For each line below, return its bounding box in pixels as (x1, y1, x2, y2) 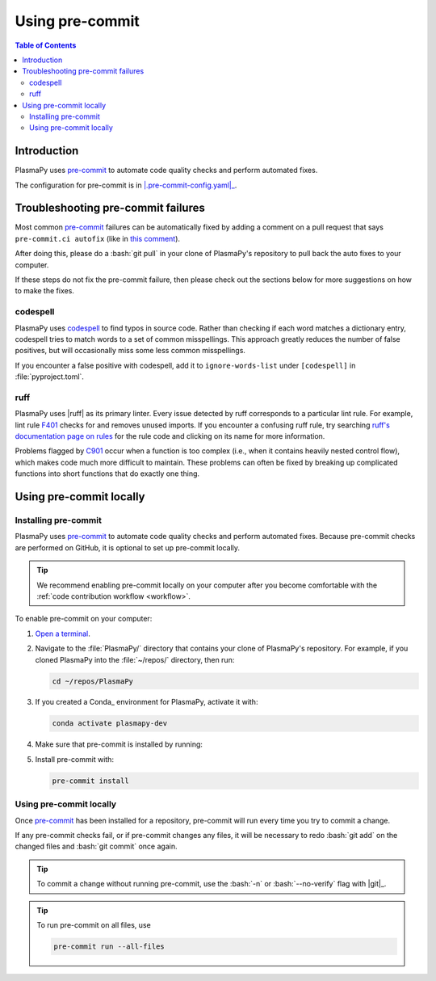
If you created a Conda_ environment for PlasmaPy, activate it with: (35, 697, 258, 707)
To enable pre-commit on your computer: (15, 614, 153, 624)
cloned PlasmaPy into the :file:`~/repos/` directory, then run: (35, 655, 235, 664)
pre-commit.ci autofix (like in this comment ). (15, 234, 181, 243)
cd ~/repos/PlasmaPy (52, 676, 133, 686)
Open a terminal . (35, 629, 90, 638)
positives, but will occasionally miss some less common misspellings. (15, 346, 246, 356)
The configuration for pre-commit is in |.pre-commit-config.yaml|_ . (15, 180, 237, 190)
